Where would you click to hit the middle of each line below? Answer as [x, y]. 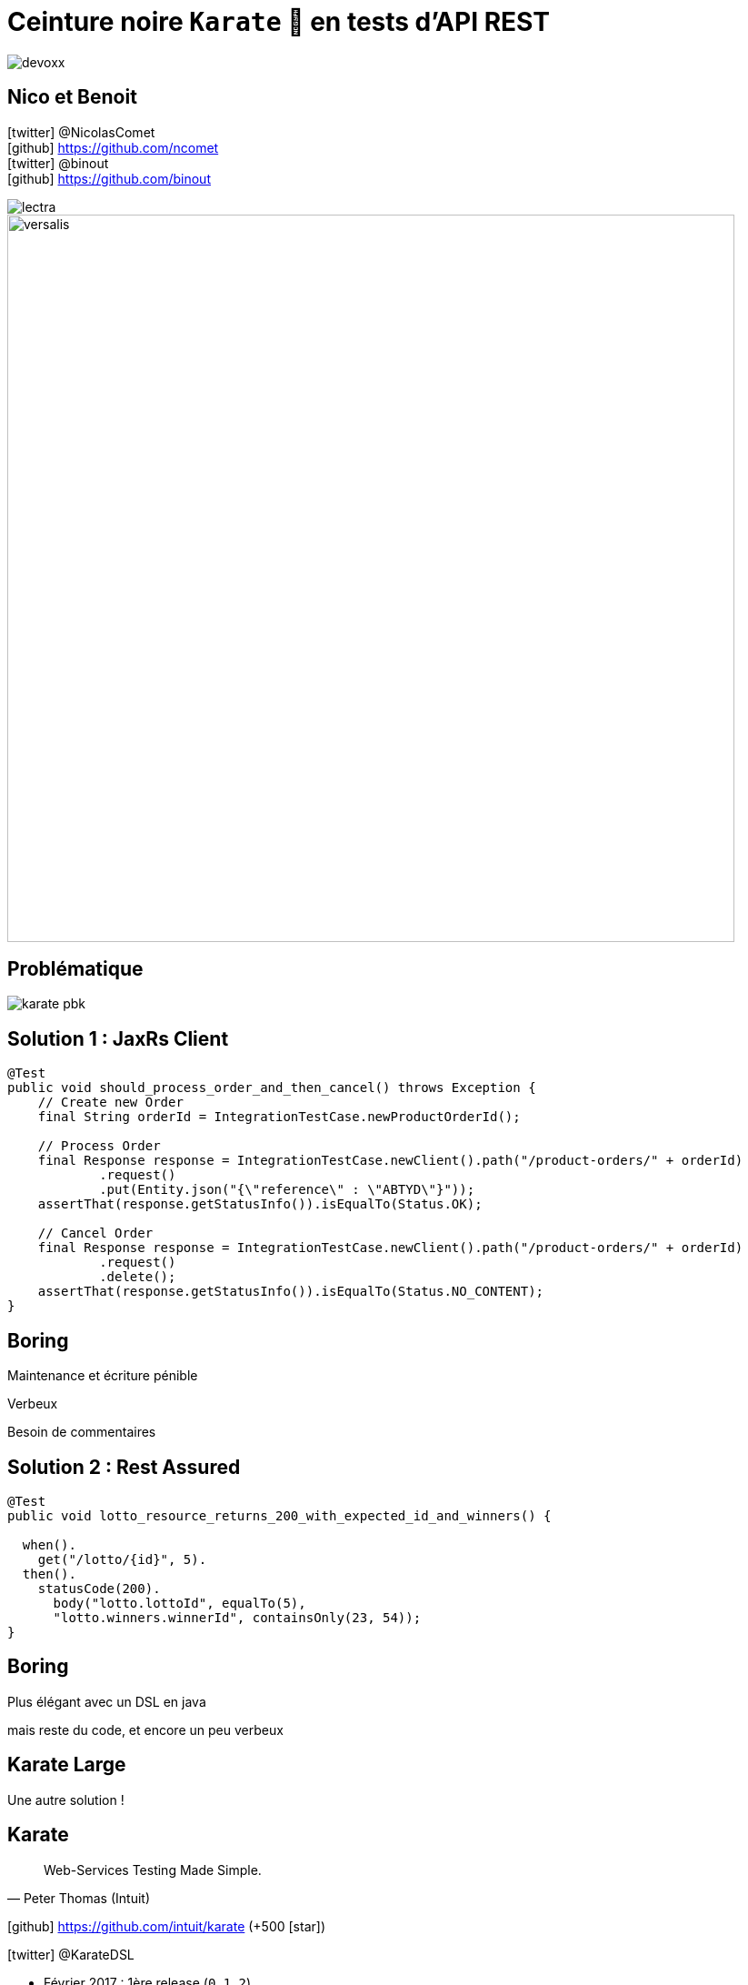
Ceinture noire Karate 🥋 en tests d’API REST [279, 22]
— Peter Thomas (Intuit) [79, 1898]
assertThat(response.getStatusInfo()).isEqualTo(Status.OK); [260, 1204]
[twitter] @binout [58, 163]
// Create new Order [110, 1103]
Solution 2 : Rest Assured [124, 1467]
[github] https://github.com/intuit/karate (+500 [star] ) [167, 1926]
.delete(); [138, 1277]
